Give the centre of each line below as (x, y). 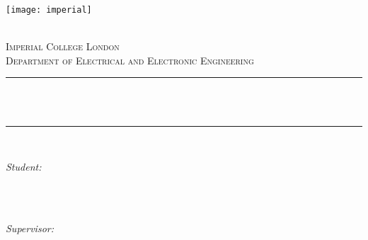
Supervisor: (30, 228)
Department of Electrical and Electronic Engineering (130, 60)
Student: (24, 167)
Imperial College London (63, 46)
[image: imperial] (49, 10)
